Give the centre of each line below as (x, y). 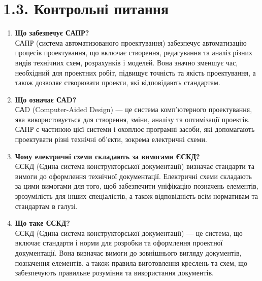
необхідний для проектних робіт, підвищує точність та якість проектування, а (135, 72)
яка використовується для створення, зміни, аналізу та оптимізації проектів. (132, 119)
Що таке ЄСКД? (42, 223)
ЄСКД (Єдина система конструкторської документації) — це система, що (129, 233)
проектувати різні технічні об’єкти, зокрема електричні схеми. (111, 139)
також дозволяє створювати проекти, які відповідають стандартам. (118, 82)
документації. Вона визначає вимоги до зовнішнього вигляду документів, (128, 253)
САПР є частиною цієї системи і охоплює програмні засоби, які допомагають (135, 129)
